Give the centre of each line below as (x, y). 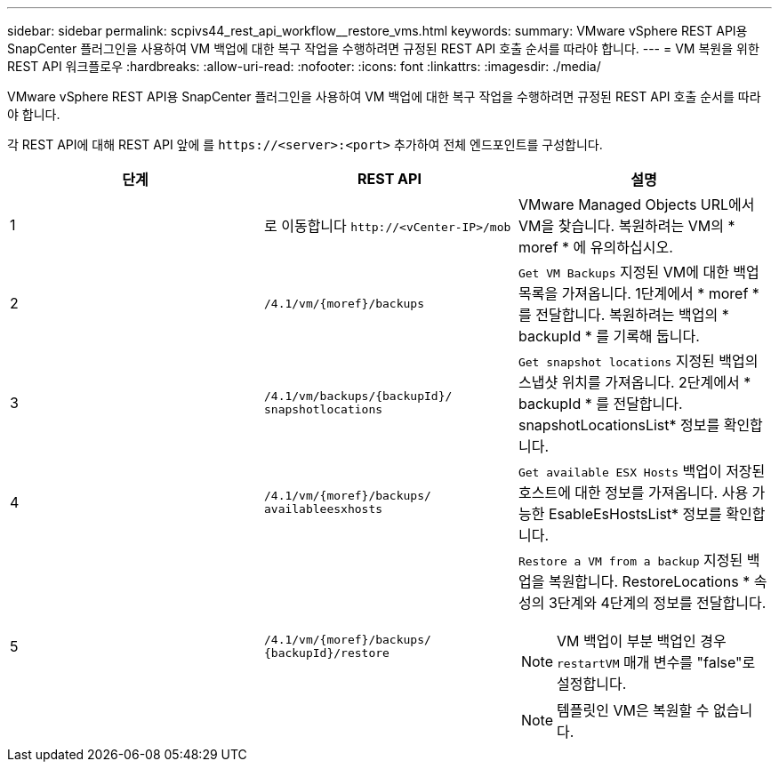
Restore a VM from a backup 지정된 (630, 560)
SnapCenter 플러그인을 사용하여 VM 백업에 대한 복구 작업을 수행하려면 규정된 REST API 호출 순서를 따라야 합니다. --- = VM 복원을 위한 (383, 48)
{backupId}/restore (326, 653)
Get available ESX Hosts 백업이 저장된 (642, 471)
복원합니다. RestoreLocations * (649, 581)
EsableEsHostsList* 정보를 (635, 514)
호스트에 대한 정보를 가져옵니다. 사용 (633, 493)
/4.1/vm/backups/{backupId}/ (358, 396)
